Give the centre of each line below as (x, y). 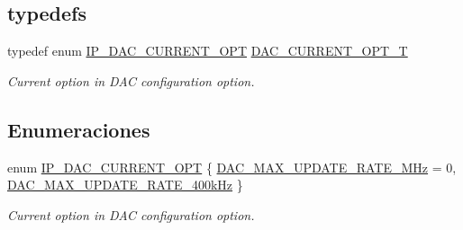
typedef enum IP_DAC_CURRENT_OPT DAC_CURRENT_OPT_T (208, 51)
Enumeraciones (79, 129)
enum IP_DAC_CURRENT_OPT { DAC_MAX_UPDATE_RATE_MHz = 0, (232, 167)
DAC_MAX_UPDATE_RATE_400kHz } (125, 185)
